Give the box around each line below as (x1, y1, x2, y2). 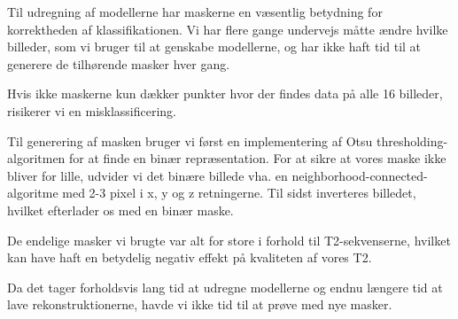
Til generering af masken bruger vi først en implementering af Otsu (7, 131, 373, 150)
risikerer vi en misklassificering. (7, 101, 177, 120)
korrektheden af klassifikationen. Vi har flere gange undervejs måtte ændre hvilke (7, 19, 448, 38)
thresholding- (376, 131, 448, 150)
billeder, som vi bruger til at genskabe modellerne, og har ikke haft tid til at (7, 37, 422, 56)
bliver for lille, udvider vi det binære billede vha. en (7, 166, 288, 184)
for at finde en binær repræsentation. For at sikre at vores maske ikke (69, 149, 446, 167)
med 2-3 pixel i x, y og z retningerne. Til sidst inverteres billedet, (62, 183, 416, 202)
